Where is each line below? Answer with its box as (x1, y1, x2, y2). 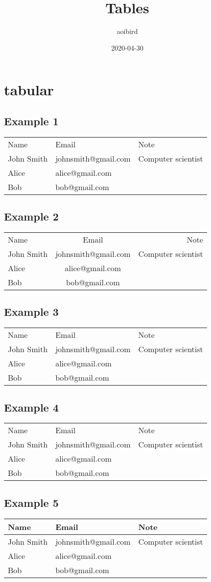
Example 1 (4, 113, 59, 128)
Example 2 (4, 209, 59, 224)
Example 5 (4, 495, 59, 510)
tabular (4, 80, 54, 100)
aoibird (117, 26, 138, 36)
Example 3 (4, 304, 59, 319)
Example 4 (4, 399, 59, 415)
